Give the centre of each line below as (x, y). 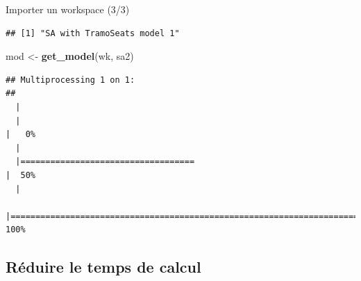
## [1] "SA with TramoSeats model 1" (93, 33)
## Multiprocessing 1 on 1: (70, 80)
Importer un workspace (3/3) (68, 9)
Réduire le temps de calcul (103, 267)
